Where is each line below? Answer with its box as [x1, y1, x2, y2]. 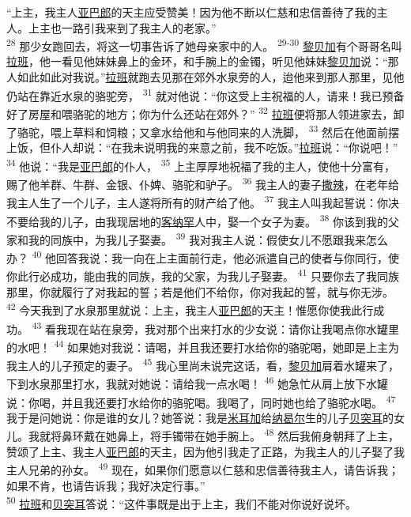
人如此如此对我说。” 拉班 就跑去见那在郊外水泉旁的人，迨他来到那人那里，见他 [6, 69, 405, 85]
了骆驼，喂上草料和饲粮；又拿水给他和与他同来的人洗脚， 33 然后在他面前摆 [6, 122, 400, 140]
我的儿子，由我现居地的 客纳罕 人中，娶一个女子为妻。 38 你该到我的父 [39, 210, 400, 229]
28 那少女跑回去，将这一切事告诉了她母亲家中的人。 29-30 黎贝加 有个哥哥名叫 [6, 36, 402, 54]
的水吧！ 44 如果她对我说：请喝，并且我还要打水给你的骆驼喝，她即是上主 [6, 336, 389, 355]
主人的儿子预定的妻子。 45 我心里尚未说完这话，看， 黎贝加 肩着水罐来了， [17, 355, 400, 373]
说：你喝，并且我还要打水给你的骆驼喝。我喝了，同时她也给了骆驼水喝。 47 [6, 391, 396, 410]
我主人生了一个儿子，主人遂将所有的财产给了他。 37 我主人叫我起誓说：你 [6, 192, 389, 211]
